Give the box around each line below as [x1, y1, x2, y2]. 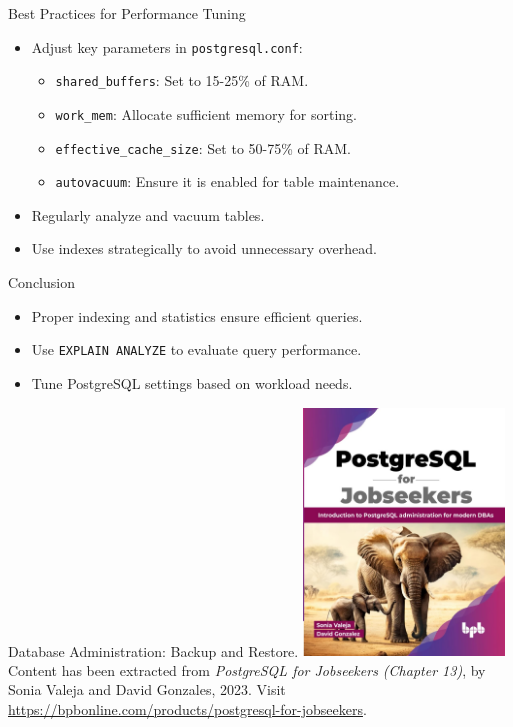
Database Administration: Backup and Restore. [8, 640, 299, 661]
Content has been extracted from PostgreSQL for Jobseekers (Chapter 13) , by [8, 659, 486, 680]
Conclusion [8, 272, 75, 293]
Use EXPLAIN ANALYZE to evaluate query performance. [31, 339, 362, 360]
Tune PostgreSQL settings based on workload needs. [31, 372, 353, 393]
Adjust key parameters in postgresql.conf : [31, 36, 303, 57]
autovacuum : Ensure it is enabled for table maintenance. [55, 171, 400, 192]
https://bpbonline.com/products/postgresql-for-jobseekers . [8, 698, 367, 719]
